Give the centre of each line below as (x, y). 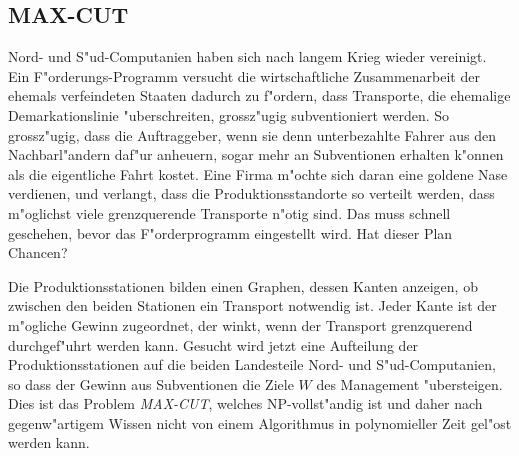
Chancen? (38, 252)
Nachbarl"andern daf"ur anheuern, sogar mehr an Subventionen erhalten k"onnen (256, 154)
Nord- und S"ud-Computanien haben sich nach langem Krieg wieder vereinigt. (247, 56)
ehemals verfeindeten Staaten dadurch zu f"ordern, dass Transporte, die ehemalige (259, 95)
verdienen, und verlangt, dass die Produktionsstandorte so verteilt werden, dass (251, 193)
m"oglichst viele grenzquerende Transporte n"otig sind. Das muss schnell (229, 212)
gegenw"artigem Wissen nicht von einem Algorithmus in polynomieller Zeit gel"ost (260, 422)
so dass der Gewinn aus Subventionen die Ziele (151, 383)
